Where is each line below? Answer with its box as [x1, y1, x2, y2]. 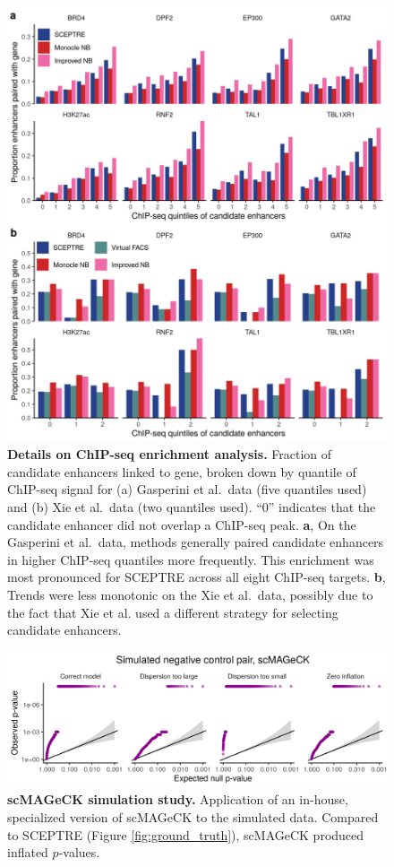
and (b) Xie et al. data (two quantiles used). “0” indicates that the [7, 497, 376, 516]
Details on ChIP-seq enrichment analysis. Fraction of [7, 445, 332, 464]
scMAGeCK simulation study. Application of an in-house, [7, 790, 348, 809]
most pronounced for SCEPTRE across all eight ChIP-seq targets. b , [7, 568, 386, 586]
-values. [58, 843, 100, 862]
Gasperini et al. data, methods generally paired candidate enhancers [7, 533, 384, 551]
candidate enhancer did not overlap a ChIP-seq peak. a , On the [7, 515, 356, 533]
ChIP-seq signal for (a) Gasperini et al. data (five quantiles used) [7, 480, 367, 499]
